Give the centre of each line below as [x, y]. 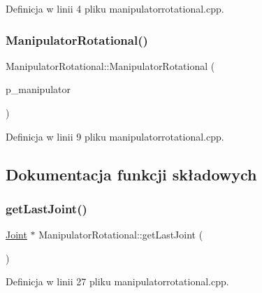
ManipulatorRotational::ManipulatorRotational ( [110, 65]
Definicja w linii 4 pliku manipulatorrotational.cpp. [115, 8]
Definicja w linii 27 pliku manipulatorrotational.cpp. [117, 281]
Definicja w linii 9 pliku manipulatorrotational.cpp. [115, 136]
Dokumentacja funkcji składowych [131, 174]
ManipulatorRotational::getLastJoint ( [121, 235]
